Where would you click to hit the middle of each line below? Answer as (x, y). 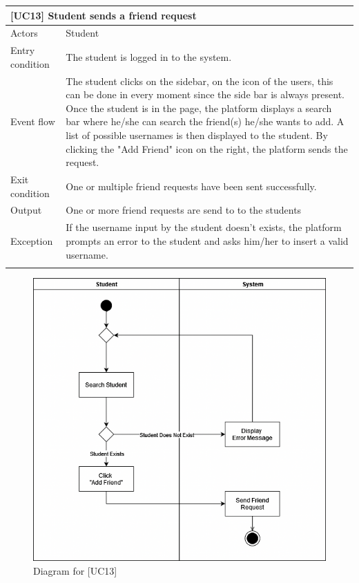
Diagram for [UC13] (75, 571)
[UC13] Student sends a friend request (104, 15)
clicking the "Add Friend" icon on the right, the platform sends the (207, 148)
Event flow (33, 121)
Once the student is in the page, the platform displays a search (199, 108)
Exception (32, 240)
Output (26, 210)
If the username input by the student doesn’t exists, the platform (204, 227)
